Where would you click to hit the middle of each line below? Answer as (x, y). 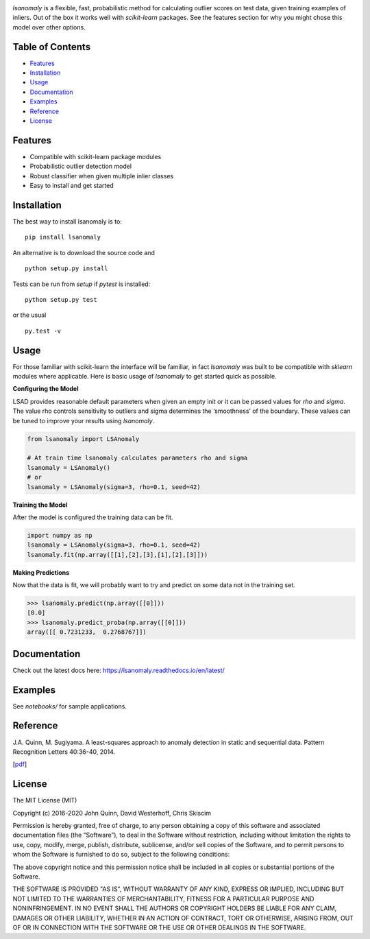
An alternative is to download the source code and (84, 252)
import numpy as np (60, 535)
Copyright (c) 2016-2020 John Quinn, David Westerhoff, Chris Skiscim (112, 813)
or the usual (29, 315)
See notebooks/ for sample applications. (70, 706)
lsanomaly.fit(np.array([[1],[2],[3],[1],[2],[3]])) (118, 555)
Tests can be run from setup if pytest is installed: (82, 284)
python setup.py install (66, 269)
